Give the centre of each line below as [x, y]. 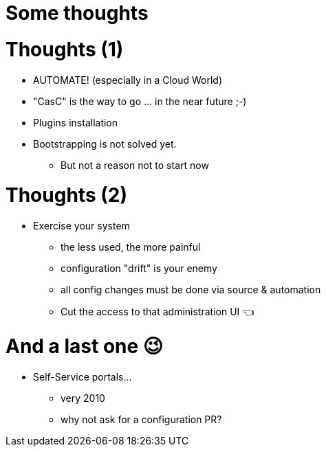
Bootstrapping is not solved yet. [105, 144]
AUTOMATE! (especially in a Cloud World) [128, 80]
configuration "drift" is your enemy [139, 268]
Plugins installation [76, 122]
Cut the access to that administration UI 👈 [157, 312]
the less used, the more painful [131, 247]
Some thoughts [77, 13]
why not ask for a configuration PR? [141, 419]
